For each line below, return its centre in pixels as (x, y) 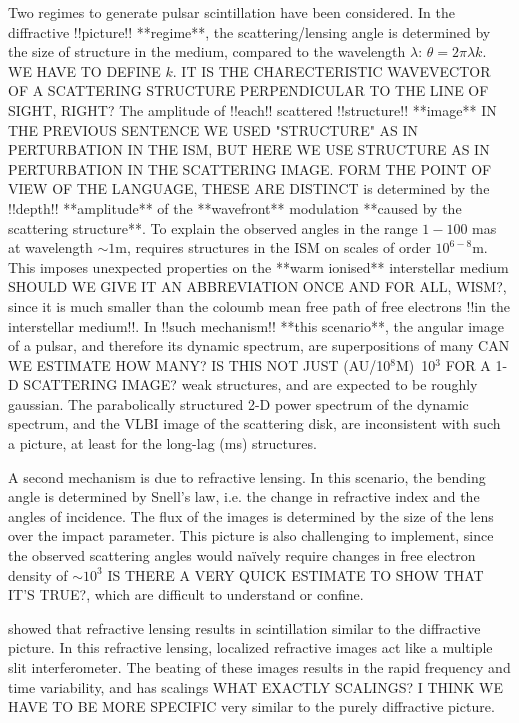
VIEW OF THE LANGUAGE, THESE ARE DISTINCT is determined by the (249, 188)
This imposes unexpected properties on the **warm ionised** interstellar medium (258, 266)
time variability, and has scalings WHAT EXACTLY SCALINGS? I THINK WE (256, 686)
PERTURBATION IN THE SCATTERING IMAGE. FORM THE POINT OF (250, 168)
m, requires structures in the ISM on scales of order (273, 247)
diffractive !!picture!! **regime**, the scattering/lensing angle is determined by (249, 31)
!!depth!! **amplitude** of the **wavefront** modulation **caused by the (235, 207)
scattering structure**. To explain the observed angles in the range (213, 227)
